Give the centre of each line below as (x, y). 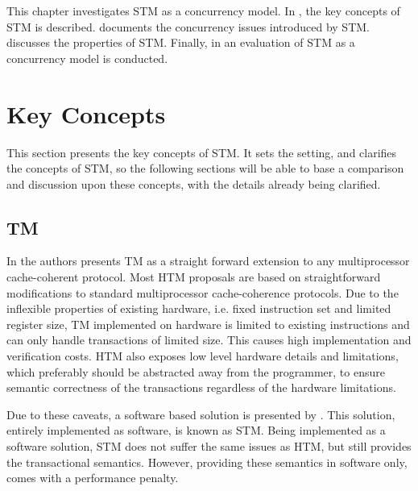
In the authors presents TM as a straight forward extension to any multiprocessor (208, 261)
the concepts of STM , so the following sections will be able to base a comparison (205, 168)
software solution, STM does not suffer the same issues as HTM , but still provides (209, 446)
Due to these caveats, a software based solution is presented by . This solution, (201, 414)
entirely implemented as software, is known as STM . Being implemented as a (196, 430)
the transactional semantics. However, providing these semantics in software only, (207, 462)
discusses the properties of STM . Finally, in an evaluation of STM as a (181, 42)
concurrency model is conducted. (87, 58)
